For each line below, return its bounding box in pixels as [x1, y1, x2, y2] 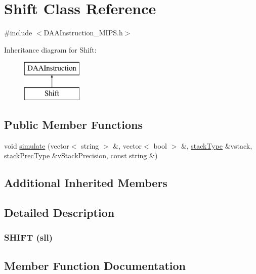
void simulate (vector [4, 140, 69, 151]
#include [4, 27, 32, 38]
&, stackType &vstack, [181, 140, 252, 151]
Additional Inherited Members [4, 175, 167, 191]
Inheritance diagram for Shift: [4, 44, 97, 55]
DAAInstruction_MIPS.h [44, 27, 123, 38]
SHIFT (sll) [4, 231, 53, 244]
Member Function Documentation [4, 257, 186, 273]
